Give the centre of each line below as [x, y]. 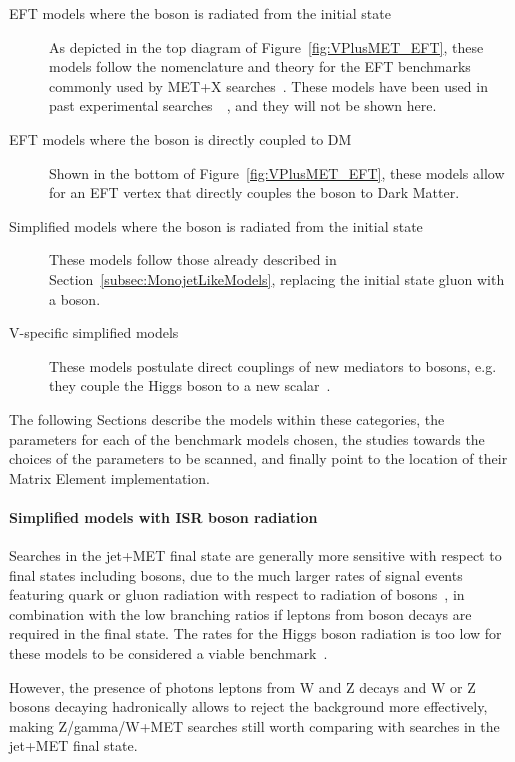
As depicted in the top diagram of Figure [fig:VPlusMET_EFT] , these [266, 46]
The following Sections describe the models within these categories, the [227, 418]
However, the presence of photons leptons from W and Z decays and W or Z [242, 686]
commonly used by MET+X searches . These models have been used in [268, 85]
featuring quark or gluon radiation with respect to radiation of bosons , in [237, 594]
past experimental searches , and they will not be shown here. [243, 105]
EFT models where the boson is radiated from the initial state [200, 13]
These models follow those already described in [193, 259]
